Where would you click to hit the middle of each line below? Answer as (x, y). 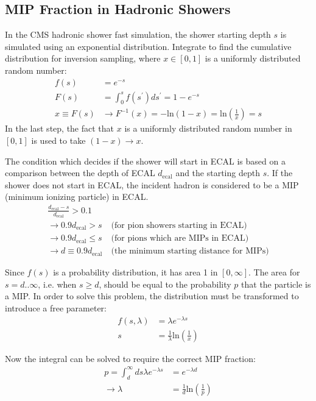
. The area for (274, 272)
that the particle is (276, 284)
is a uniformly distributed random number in (208, 128)
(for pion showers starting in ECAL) (179, 226)
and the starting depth (218, 173)
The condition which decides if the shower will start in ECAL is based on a (145, 161)
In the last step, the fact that (60, 128)
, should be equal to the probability (165, 284)
